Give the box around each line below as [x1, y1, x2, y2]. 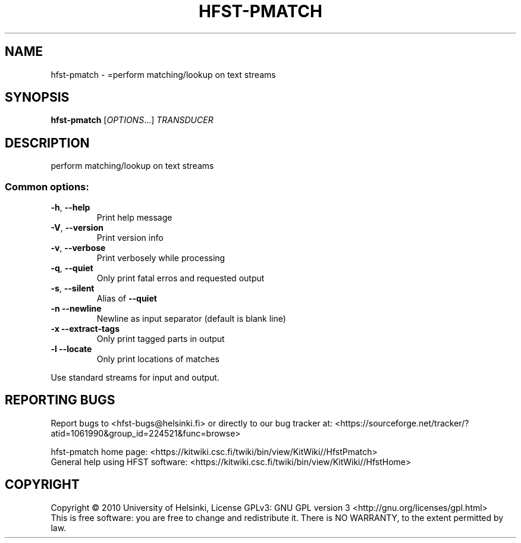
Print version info [96, 233, 164, 243]
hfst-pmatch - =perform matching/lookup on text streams [51, 69, 276, 80]
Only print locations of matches [96, 354, 219, 365]
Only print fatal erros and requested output [96, 273, 265, 284]
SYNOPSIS [5, 90, 70, 105]
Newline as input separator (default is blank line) [96, 313, 286, 324]
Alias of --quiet [96, 293, 157, 304]
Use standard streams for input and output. [51, 372, 219, 383]
